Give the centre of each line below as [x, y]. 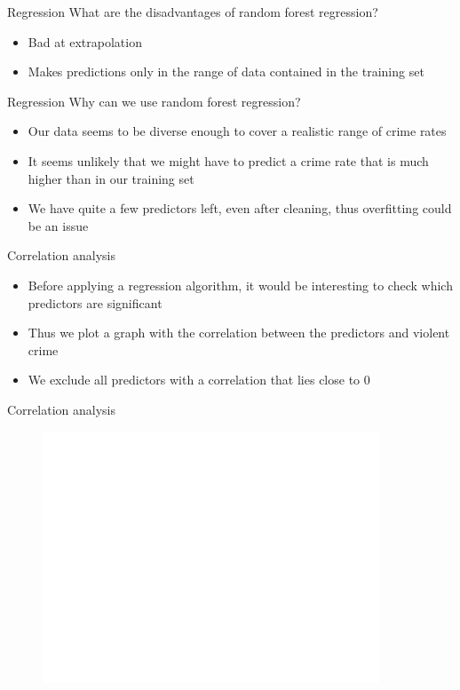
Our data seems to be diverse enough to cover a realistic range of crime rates [237, 131]
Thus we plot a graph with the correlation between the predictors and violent [239, 333]
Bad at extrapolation [85, 41]
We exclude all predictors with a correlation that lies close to [194, 380]
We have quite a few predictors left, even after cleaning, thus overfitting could [240, 208]
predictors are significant [95, 302]
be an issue [58, 225]
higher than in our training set [111, 178]
